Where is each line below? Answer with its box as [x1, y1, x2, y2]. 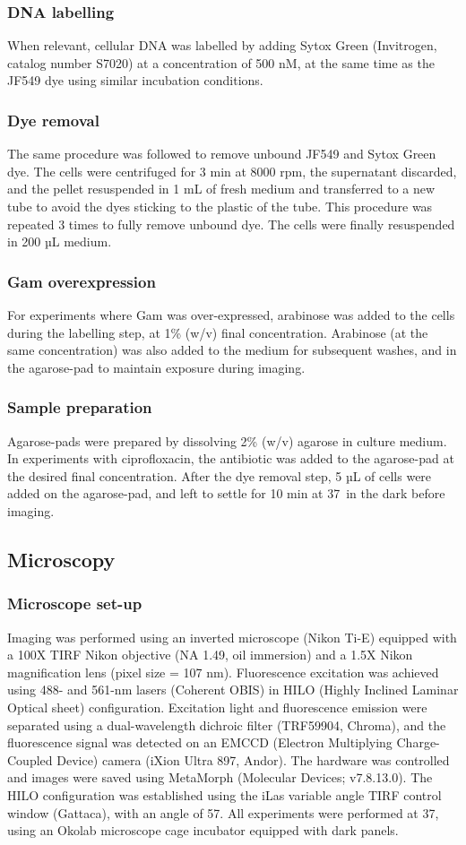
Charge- [396, 733, 440, 752]
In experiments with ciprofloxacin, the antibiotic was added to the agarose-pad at [7, 449, 454, 468]
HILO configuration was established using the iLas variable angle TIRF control [7, 785, 442, 804]
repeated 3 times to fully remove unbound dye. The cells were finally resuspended [7, 214, 455, 233]
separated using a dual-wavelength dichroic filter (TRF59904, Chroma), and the [7, 715, 446, 734]
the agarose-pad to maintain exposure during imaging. [7, 358, 306, 376]
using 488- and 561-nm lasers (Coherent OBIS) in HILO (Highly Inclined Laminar [7, 680, 459, 699]
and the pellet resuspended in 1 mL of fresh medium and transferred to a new [7, 179, 436, 198]
